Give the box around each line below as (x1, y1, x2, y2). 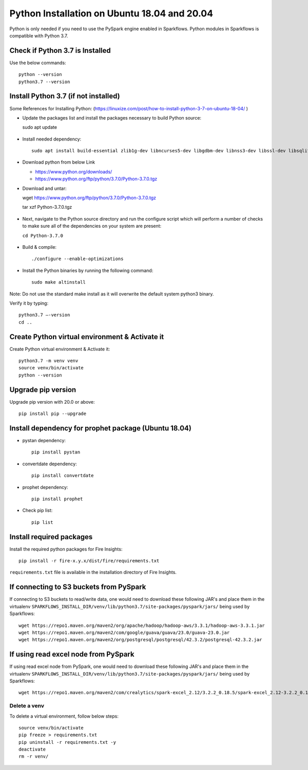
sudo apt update (22, 124, 57, 130)
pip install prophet (31, 496, 83, 502)
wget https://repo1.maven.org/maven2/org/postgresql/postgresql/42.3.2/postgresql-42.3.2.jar (18, 637, 262, 643)
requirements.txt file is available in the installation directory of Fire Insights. (9, 569, 177, 576)
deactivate (18, 746, 46, 753)
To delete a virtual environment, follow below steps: (9, 713, 119, 719)
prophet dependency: (22, 484, 68, 490)
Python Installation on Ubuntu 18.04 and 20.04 (9, 8, 213, 19)
